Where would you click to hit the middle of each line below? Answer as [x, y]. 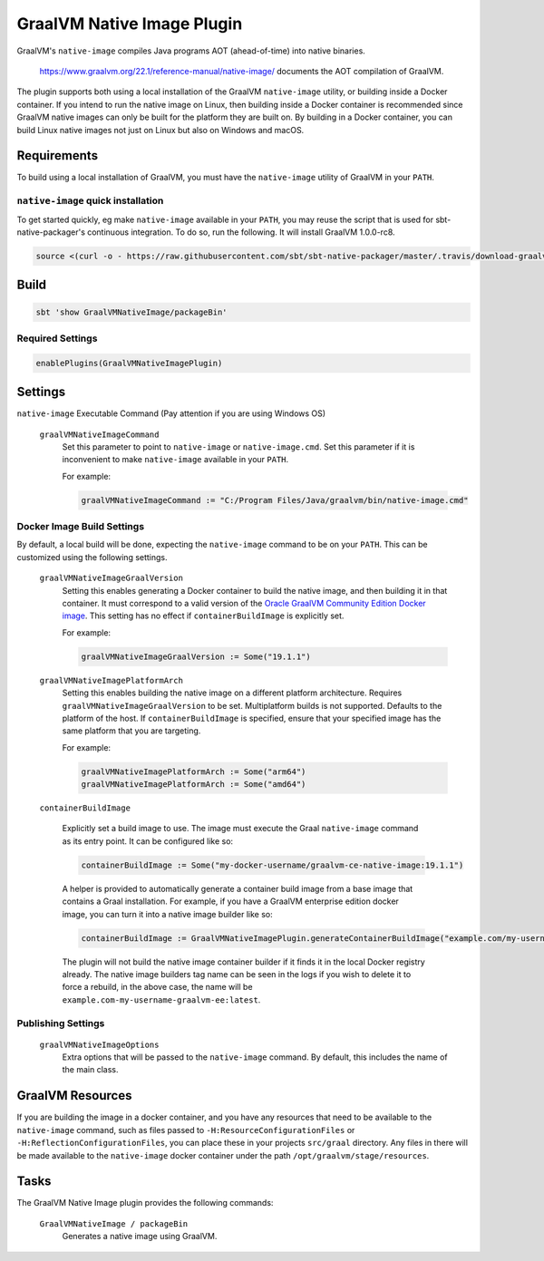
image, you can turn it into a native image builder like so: [167, 914]
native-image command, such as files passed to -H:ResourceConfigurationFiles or [186, 1130]
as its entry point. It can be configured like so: [148, 841]
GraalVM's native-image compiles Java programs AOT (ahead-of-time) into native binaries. [191, 51]
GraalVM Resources [74, 1096]
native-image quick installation [90, 201]
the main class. [90, 1070]
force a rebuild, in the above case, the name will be [157, 987]
